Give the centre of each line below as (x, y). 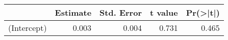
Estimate (73, 12)
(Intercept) (28, 28)
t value (164, 12)
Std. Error (121, 12)
